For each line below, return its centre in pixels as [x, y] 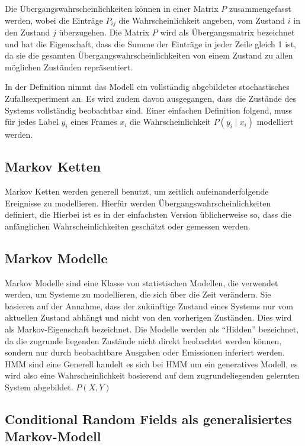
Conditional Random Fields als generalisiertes [148, 418]
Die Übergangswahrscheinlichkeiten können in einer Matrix [112, 8]
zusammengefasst [260, 8]
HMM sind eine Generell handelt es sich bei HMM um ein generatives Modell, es [151, 363]
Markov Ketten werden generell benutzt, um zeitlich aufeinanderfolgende [137, 191]
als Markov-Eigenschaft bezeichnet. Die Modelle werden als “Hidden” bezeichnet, [152, 329]
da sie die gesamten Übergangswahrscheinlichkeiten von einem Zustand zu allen [149, 55]
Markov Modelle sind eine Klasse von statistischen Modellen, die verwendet [142, 282]
